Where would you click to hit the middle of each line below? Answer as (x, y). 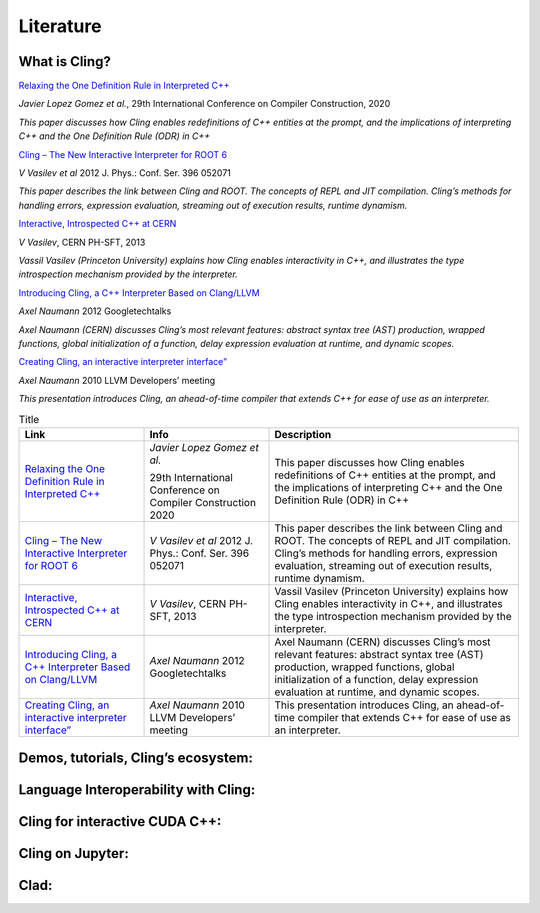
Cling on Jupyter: (73, 853)
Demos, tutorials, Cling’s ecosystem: (136, 758)
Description (303, 434)
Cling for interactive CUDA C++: (120, 821)
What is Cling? (65, 61)
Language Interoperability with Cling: (137, 790)
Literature (60, 26)
